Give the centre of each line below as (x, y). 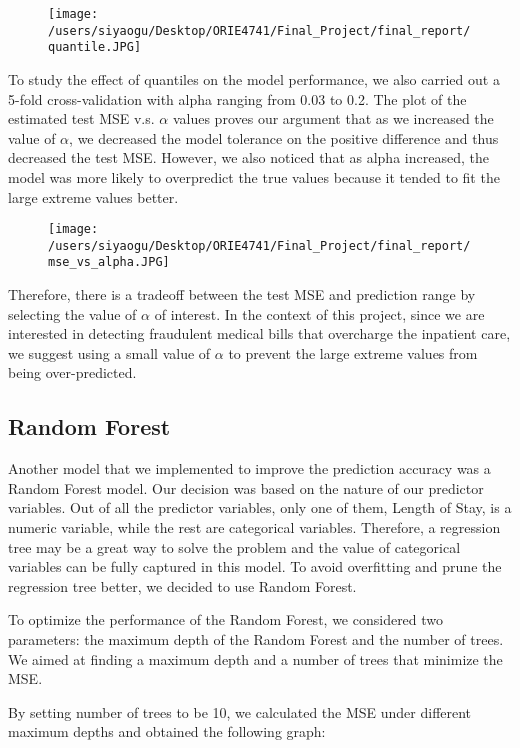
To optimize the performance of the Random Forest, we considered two (226, 619)
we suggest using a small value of (109, 352)
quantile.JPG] (95, 47)
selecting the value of (72, 313)
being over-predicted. (72, 372)
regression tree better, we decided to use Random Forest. (182, 585)
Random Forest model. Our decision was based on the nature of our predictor (246, 487)
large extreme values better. (93, 196)
